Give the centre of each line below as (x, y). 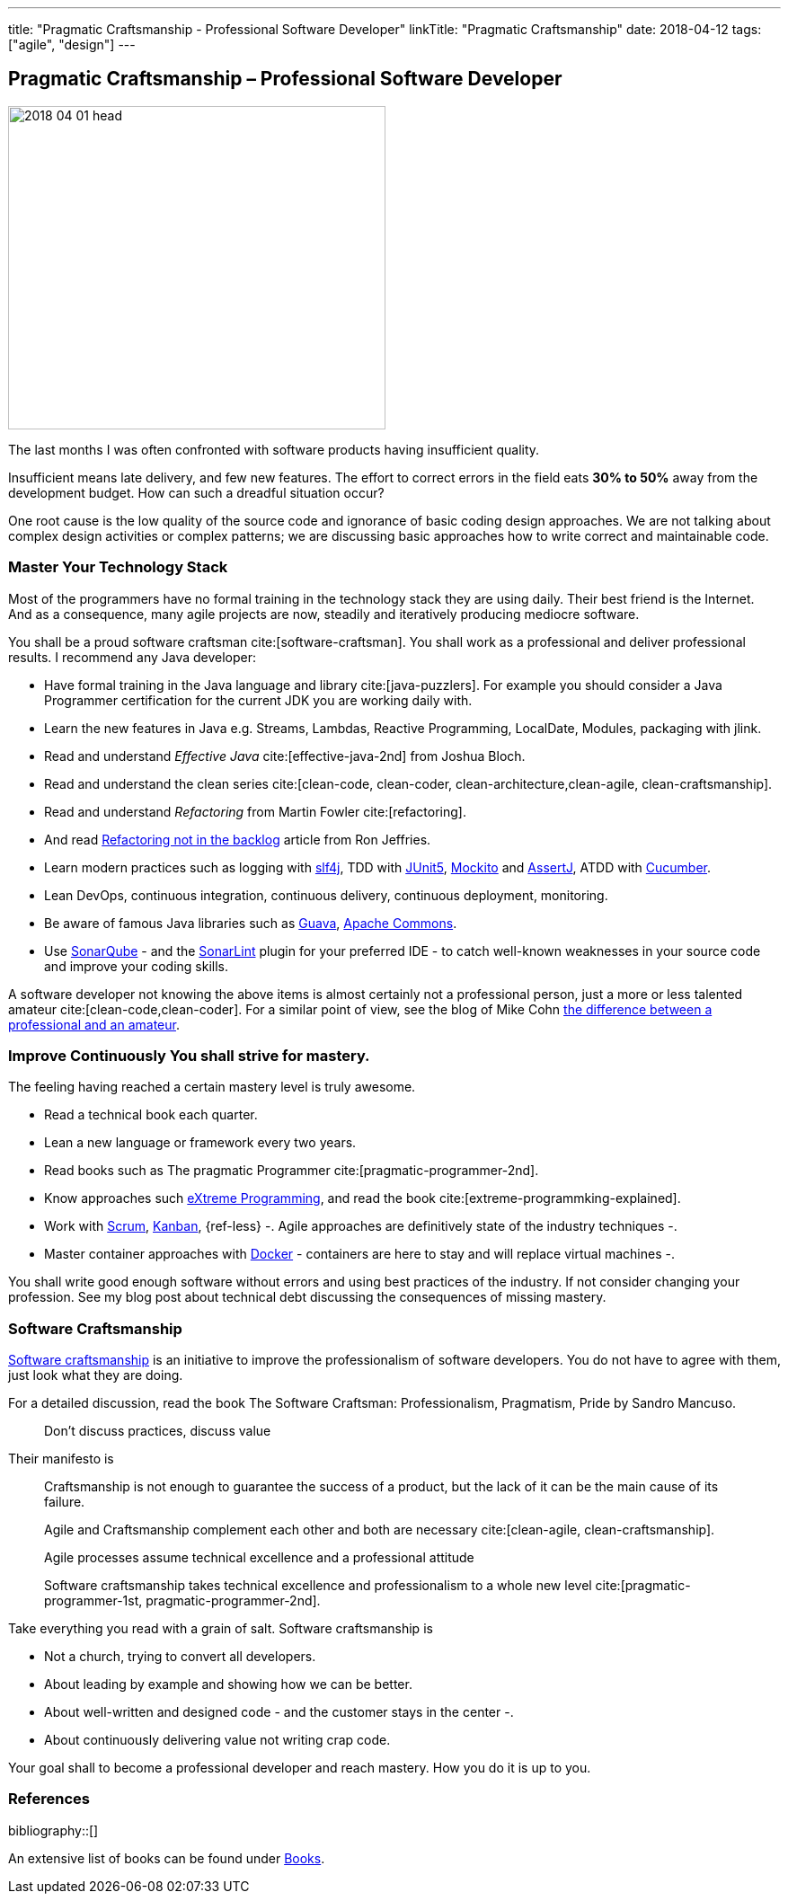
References (49, 1799)
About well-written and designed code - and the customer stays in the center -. (279, 1712)
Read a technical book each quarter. (151, 1115)
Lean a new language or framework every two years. (200, 1143)
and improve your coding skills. (137, 966)
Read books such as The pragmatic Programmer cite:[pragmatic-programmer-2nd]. (292, 1171)
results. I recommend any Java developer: (133, 657)
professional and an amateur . (94, 1024)
